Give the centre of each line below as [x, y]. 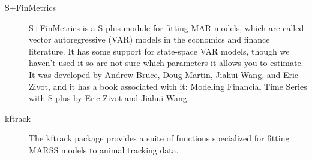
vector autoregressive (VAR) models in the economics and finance [149, 39]
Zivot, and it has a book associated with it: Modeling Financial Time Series [168, 86]
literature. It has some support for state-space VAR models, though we [159, 51]
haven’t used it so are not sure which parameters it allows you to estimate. [166, 63]
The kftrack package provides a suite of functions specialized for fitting [159, 138]
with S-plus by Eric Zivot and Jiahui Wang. [109, 98]
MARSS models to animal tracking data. [104, 150]
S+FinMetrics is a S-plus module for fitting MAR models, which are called [166, 27]
